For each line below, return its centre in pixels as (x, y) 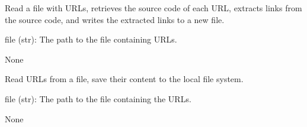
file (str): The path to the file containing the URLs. (98, 98)
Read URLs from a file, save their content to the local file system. (124, 79)
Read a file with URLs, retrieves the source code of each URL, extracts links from (153, 8)
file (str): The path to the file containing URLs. (91, 39)
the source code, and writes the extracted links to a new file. (115, 19)
